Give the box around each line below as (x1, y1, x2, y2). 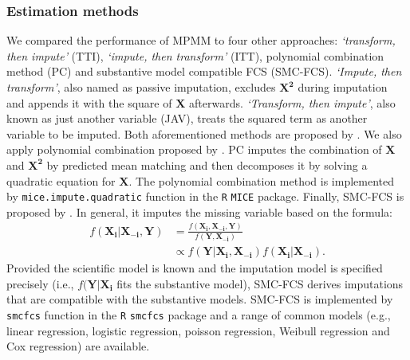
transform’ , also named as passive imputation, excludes (6, 79, 276, 95)
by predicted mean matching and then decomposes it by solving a (46, 156, 368, 173)
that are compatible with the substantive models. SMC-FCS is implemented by (6, 291, 393, 307)
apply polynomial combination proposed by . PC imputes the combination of (6, 141, 382, 158)
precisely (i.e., (6, 275, 74, 292)
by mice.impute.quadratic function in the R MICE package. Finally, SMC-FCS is (6, 188, 404, 205)
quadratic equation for (6, 172, 116, 189)
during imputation (298, 79, 388, 95)
